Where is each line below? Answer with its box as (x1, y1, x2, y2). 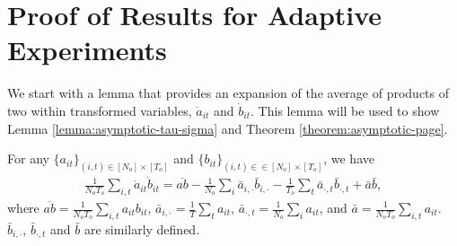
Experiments (7, 31, 167, 68)
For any (7, 149, 49, 168)
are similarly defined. (83, 219, 200, 238)
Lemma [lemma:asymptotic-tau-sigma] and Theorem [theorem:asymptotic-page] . (7, 119, 448, 137)
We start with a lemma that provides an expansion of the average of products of (7, 83, 450, 102)
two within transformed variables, (7, 101, 192, 119)
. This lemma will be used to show (250, 101, 440, 119)
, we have (323, 149, 374, 168)
